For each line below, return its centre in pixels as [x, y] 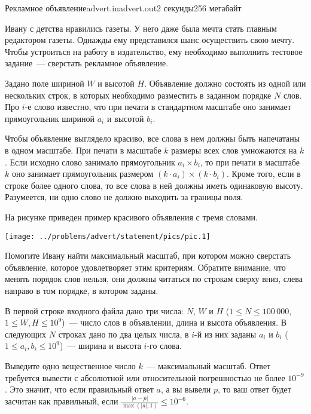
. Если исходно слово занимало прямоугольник [90, 162]
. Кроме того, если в [263, 174]
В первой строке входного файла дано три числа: [94, 310]
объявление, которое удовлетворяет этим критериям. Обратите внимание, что [145, 267]
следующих [26, 334]
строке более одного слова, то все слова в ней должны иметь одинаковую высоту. [154, 185]
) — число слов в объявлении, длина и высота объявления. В [174, 322]
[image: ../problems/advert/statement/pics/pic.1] [108, 236]
